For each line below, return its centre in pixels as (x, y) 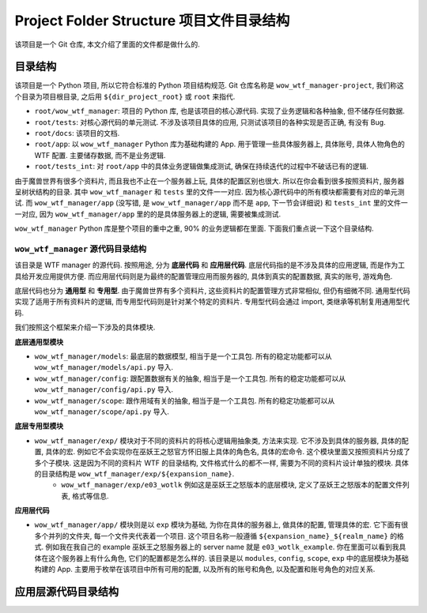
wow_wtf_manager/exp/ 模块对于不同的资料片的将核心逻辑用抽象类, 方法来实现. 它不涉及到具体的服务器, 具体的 (218, 440)
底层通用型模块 (39, 342)
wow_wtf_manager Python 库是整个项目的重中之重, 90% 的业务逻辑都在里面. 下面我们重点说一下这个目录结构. (195, 228)
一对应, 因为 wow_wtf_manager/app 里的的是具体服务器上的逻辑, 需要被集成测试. (148, 214)
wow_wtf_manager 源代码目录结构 (81, 249)
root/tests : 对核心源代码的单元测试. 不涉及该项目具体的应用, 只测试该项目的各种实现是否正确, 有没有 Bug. (210, 122)
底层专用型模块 (39, 426)
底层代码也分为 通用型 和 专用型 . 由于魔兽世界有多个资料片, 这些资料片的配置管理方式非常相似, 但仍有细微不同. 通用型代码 (212, 291)
